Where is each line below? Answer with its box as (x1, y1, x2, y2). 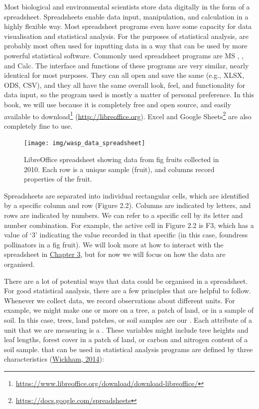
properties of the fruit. (24, 174, 92, 184)
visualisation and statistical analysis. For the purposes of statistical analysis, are (4, 30, 249, 41)
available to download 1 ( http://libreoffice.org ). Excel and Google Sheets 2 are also (4, 109, 252, 121)
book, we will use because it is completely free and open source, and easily (4, 99, 231, 109)
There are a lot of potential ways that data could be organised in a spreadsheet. (4, 275, 248, 286)
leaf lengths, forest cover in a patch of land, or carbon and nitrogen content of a (4, 334, 248, 345)
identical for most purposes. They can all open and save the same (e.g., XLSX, (4, 70, 245, 80)
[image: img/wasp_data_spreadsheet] (24, 140, 145, 147)
